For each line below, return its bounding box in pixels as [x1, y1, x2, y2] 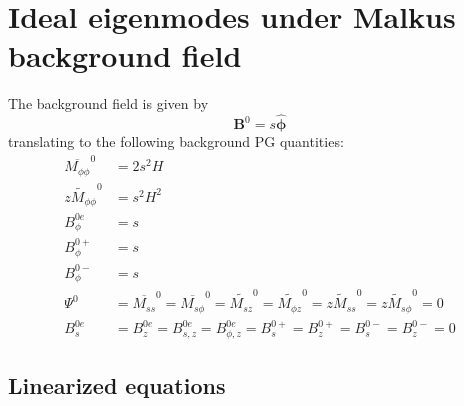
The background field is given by [8, 93, 209, 114]
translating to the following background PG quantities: [8, 131, 344, 152]
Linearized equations [8, 369, 226, 400]
